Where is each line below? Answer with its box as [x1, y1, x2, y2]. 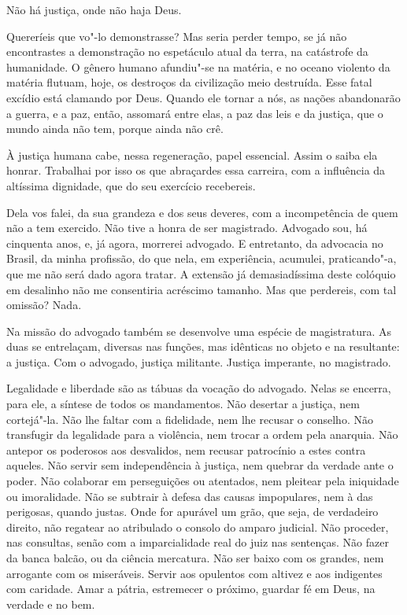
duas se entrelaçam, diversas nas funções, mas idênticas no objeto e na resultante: [6, 338, 400, 355]
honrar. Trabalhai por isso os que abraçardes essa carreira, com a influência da [6, 162, 386, 179]
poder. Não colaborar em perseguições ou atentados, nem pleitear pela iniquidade [6, 473, 399, 489]
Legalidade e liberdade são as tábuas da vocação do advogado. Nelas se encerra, [6, 380, 391, 396]
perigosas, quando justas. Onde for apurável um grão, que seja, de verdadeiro [6, 503, 379, 520]
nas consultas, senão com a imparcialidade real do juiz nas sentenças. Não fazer [6, 534, 389, 551]
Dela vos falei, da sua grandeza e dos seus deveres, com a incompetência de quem [6, 204, 398, 220]
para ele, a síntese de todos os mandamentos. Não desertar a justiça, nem [6, 396, 360, 412]
